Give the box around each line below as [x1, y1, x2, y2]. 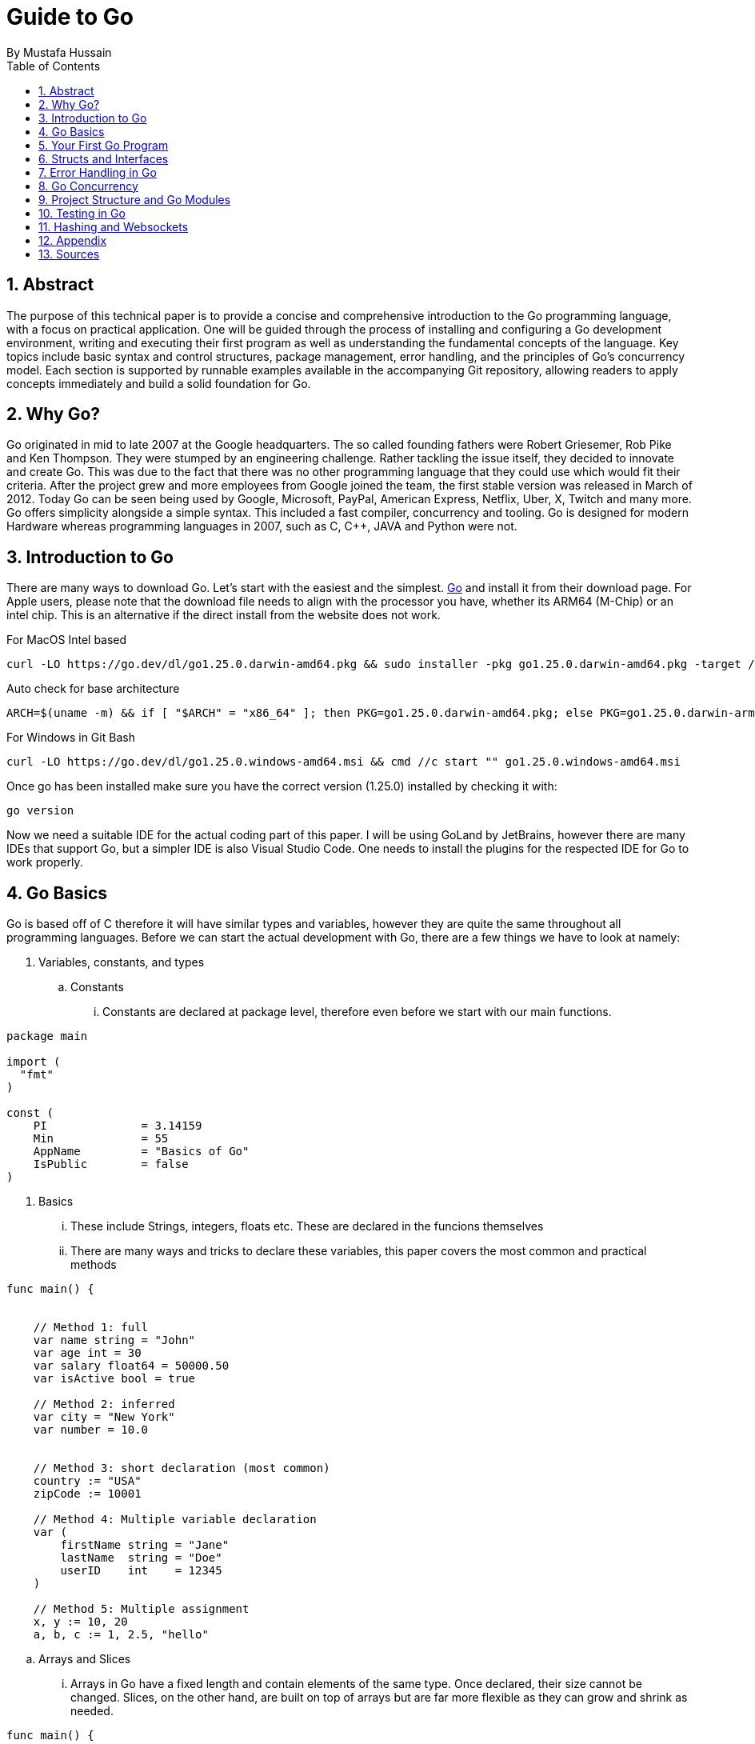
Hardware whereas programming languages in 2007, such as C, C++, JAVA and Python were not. [6, 519, 517, 534]
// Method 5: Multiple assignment [33, 1602, 250, 1616]
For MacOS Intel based [6, 633, 127, 647]
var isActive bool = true [33, 1372, 196, 1386]
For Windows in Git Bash [6, 730, 135, 745]
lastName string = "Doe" [60, 1551, 222, 1565]
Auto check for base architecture [6, 682, 180, 696]
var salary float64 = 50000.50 [33, 1359, 230, 1373]
